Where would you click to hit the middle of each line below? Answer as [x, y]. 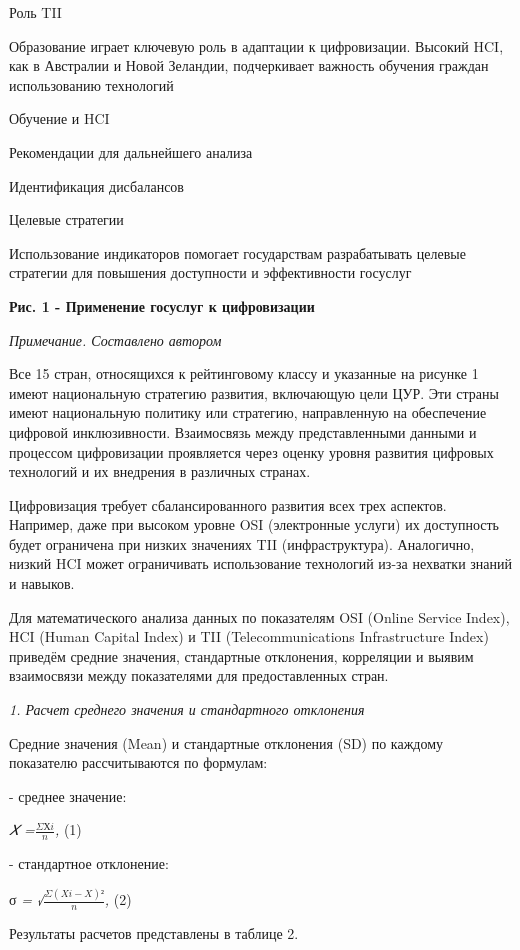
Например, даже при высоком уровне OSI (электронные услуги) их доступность [254, 524]
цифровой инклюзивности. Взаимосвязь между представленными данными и [243, 431]
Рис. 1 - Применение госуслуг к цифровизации [162, 305]
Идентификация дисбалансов [96, 185]
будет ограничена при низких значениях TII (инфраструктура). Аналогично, [242, 543]
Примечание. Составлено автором [115, 339]
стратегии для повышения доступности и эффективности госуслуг [210, 272]
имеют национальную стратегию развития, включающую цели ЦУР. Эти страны [254, 392]
